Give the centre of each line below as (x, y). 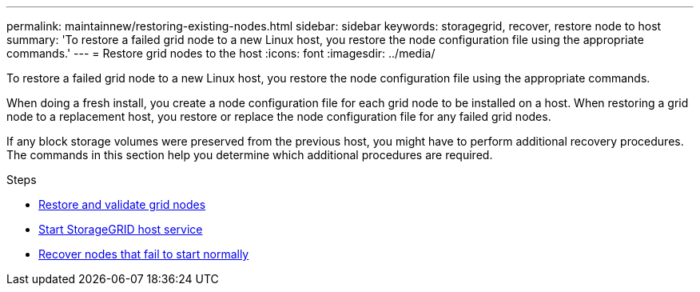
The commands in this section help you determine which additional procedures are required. (250, 155)
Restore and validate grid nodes (122, 204)
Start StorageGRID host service (121, 229)
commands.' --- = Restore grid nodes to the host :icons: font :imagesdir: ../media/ (221, 53)
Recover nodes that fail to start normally (144, 254)
